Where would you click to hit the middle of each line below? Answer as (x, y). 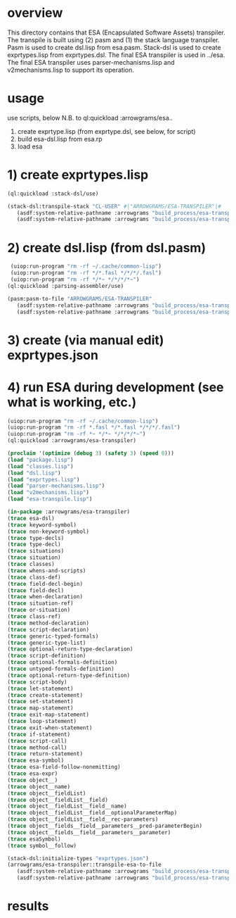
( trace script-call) (38, 741)
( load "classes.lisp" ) (40, 466)
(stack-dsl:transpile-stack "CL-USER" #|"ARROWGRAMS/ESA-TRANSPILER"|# (114, 206)
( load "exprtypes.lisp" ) (44, 479)
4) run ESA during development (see (116, 387)
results (28, 906)
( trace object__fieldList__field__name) (67, 806)
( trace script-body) (38, 682)
